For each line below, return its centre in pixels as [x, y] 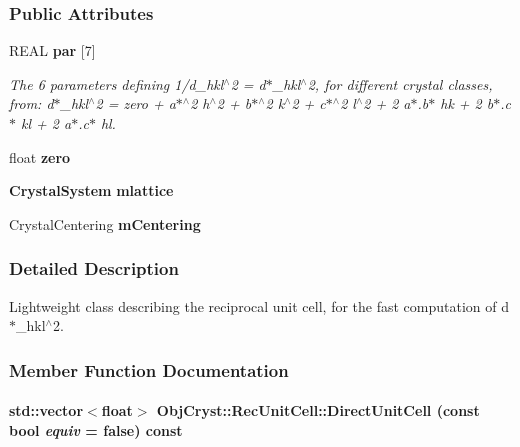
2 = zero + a [135, 103]
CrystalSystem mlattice [91, 190]
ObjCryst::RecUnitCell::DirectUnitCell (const [318, 410]
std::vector [46, 410]
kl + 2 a [46, 123]
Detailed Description [94, 268]
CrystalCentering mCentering [105, 223]
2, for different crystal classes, [400, 83]
